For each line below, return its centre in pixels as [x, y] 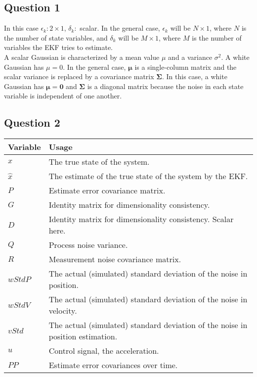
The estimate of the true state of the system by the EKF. [148, 176]
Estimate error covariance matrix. [107, 190]
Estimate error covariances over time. [113, 365]
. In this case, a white [194, 76]
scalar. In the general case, [120, 28]
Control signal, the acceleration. [104, 351]
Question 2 [32, 122]
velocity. [63, 311]
